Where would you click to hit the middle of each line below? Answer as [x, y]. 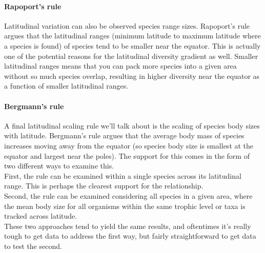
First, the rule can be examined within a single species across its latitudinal [123, 175]
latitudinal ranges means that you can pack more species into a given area [120, 66]
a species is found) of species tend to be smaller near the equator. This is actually [132, 45]
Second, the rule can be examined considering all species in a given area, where [128, 195]
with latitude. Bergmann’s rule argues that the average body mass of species [124, 135]
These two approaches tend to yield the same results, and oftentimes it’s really [128, 226]
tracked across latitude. [41, 216]
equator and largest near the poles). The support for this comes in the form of [127, 155]
